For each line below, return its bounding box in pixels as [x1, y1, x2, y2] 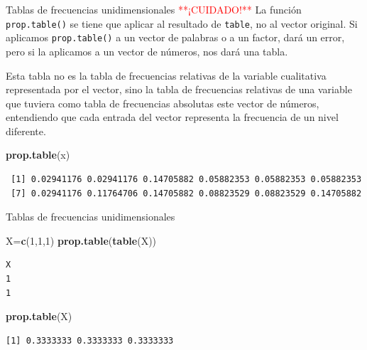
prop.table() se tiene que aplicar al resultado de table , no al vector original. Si [6, 16, 358, 31]
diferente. [6, 123, 46, 138]
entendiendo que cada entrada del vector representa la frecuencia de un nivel [6, 110, 339, 124]
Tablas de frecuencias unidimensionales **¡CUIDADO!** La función [6, 2, 302, 16]
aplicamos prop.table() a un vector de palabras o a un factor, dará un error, [6, 30, 345, 45]
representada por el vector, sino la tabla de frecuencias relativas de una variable [6, 82, 352, 97]
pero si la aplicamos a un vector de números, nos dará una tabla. [6, 43, 288, 58]
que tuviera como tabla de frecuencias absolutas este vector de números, [6, 95, 319, 110]
